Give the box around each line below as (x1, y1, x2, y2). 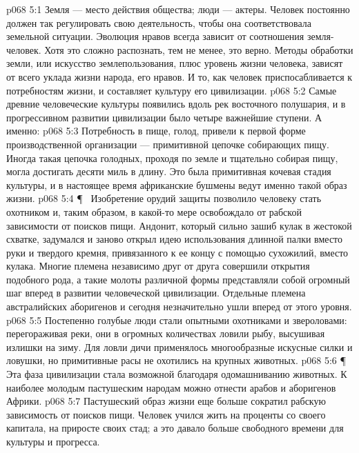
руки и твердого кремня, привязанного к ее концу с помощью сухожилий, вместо (6, 245, 349, 259)
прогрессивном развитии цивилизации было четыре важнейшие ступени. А (6, 110, 322, 124)
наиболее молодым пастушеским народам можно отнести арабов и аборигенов (6, 380, 336, 394)
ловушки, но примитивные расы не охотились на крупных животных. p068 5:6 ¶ (6, 353, 347, 368)
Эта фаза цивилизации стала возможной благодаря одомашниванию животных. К (6, 367, 347, 381)
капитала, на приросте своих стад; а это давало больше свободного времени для (6, 421, 344, 435)
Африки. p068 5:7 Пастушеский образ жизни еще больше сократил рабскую (6, 394, 326, 408)
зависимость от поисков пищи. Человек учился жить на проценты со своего (6, 407, 326, 421)
